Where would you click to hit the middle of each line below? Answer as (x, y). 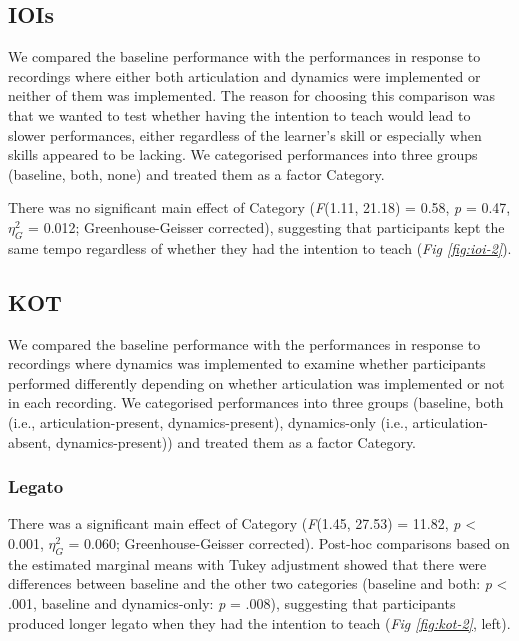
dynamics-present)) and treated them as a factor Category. (236, 441)
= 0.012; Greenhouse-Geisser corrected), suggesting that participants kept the (266, 226)
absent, (30, 441)
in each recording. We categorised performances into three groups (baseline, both (256, 402)
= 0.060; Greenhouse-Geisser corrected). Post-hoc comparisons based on (289, 542)
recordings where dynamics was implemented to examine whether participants (247, 363)
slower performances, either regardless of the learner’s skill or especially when (245, 134)
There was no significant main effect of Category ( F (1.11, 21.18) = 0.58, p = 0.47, (259, 207)
